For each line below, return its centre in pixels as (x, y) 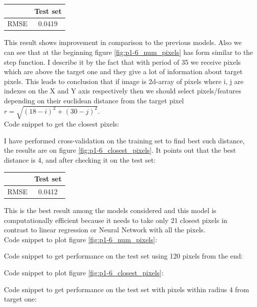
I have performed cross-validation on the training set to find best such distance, (125, 140)
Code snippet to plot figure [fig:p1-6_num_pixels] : (81, 239)
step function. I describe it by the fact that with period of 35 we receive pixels (123, 62)
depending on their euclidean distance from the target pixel (94, 100)
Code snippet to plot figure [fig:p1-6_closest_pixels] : (84, 272)
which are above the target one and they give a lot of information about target (123, 71)
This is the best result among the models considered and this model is (110, 210)
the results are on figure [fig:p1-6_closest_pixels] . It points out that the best (120, 150)
